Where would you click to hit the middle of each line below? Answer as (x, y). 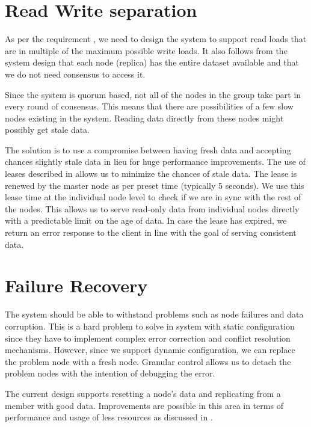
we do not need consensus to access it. (75, 74)
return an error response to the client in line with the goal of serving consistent (151, 232)
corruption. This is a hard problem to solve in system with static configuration (150, 326)
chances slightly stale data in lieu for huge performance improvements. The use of (155, 161)
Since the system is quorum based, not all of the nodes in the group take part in (153, 94)
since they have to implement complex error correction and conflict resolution (148, 338)
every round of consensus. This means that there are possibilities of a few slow (149, 106)
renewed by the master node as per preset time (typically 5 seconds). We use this (155, 185)
